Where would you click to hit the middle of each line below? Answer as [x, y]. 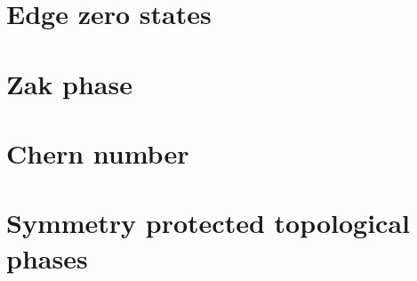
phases [47, 257]
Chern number [98, 153]
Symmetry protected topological [208, 223]
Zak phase [69, 83]
